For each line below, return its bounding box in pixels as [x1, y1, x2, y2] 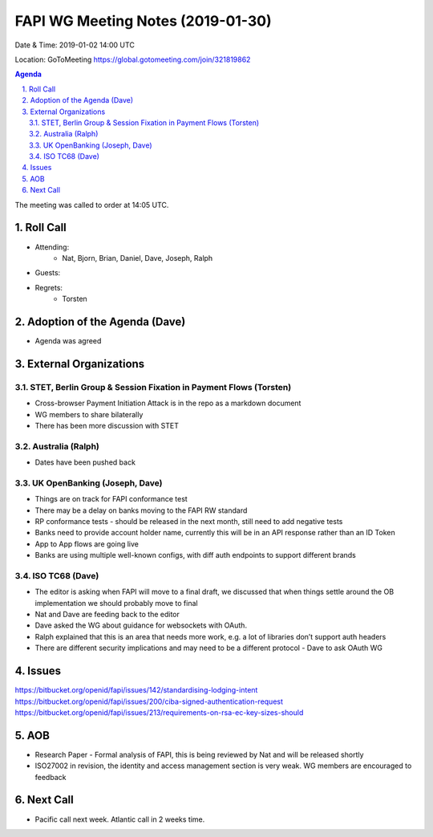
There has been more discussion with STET [34, 421, 180, 430]
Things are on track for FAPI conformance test [34, 494, 188, 504]
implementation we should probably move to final [34, 598, 198, 607]
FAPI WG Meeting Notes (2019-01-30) [14, 12, 272, 30]
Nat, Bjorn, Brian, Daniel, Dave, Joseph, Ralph [62, 253, 213, 262]
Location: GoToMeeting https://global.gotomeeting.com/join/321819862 [14, 55, 251, 64]
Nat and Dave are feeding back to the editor [34, 610, 180, 620]
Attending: [34, 242, 70, 252]
